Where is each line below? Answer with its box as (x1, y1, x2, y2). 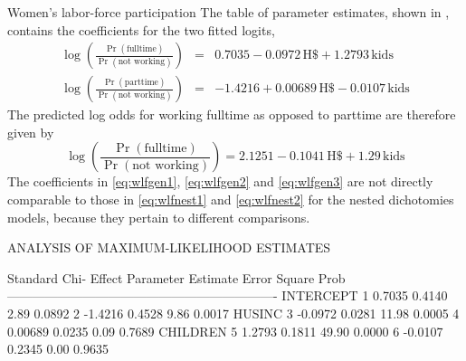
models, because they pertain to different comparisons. (7, 207, 310, 226)
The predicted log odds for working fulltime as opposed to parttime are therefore (7, 105, 456, 124)
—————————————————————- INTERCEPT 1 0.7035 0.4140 (7, 286, 448, 305)
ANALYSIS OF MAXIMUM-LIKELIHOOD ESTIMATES (7, 238, 331, 257)
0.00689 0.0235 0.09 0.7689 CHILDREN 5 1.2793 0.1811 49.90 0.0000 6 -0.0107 (7, 321, 443, 340)
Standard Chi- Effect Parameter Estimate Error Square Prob (7, 268, 346, 287)
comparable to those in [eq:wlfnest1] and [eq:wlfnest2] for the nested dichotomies (7, 190, 454, 209)
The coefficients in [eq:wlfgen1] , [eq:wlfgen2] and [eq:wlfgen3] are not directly (7, 172, 433, 191)
